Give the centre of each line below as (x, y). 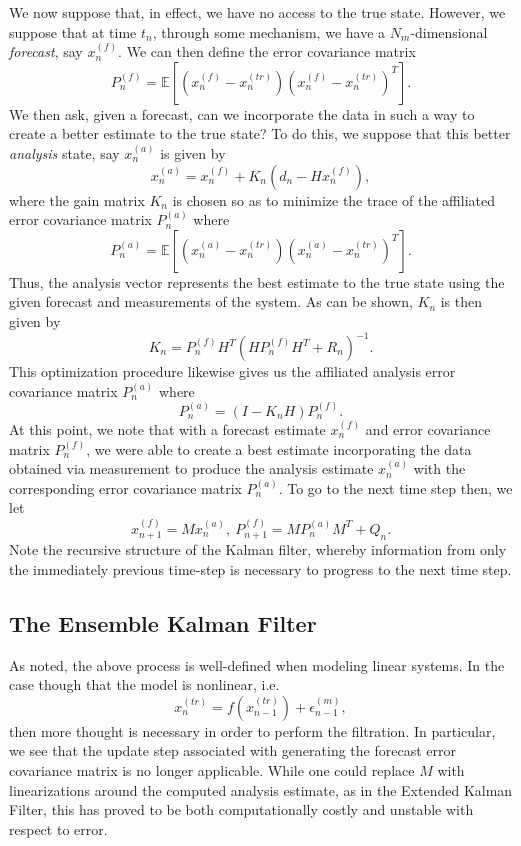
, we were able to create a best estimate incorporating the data (279, 448)
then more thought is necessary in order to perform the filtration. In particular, (252, 730)
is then (461, 301)
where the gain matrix (77, 199)
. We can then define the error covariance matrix (267, 51)
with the (439, 468)
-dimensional (449, 31)
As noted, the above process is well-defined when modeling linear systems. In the (257, 664)
